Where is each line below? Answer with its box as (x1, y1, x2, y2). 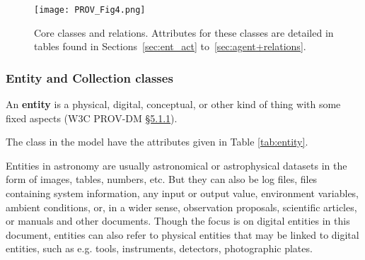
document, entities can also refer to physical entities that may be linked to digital (6, 227, 359, 242)
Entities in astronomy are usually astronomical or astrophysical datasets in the (6, 158, 347, 172)
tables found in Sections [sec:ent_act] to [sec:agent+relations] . (34, 39, 306, 54)
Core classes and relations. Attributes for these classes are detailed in (34, 25, 334, 40)
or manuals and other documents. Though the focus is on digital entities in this (6, 213, 350, 228)
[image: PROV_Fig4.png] (34, 5, 146, 15)
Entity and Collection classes (6, 69, 173, 86)
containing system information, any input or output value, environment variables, (6, 186, 359, 201)
